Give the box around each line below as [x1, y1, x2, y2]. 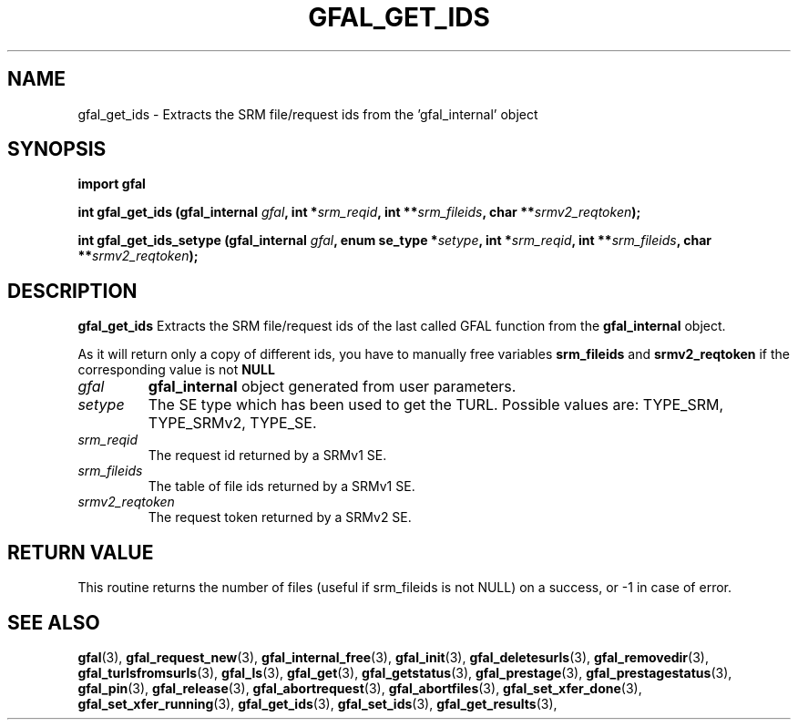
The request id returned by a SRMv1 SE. [148, 447, 387, 464]
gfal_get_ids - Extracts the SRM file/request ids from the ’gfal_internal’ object [77, 106, 538, 122]
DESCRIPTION [7, 279, 138, 302]
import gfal [77, 176, 146, 192]
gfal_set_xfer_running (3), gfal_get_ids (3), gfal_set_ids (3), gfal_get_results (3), [77, 695, 558, 712]
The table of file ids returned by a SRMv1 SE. [148, 478, 415, 495]
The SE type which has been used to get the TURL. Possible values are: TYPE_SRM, [148, 395, 723, 415]
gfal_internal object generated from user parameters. [148, 377, 517, 396]
